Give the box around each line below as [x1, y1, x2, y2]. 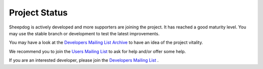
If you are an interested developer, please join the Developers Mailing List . [9, 57, 159, 63]
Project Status [9, 7, 68, 18]
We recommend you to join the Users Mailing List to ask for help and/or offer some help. [9, 48, 186, 54]
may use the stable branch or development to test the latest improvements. [9, 30, 160, 36]
